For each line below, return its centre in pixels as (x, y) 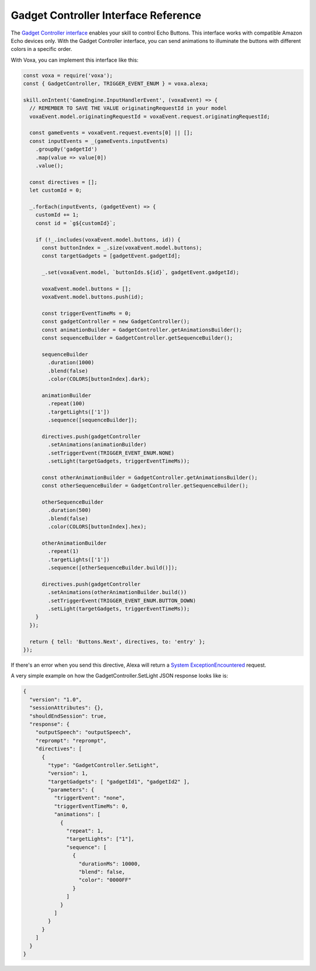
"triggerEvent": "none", (89, 798)
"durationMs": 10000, (109, 864)
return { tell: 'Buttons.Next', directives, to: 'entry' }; (117, 641)
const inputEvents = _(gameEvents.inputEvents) (99, 141)
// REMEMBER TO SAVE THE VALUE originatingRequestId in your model (128, 108)
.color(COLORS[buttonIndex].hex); (97, 527)
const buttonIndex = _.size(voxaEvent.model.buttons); (122, 247)
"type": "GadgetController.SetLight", (103, 765)
